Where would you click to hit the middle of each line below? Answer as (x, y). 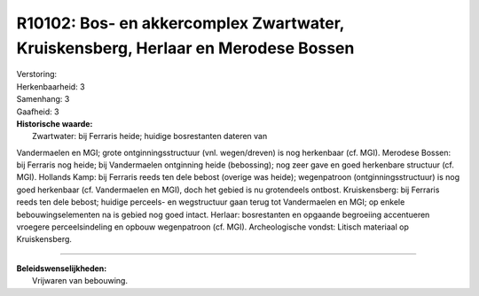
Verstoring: (37, 74)
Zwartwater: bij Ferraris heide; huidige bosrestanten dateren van (150, 136)
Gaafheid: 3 (38, 112)
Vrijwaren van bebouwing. (80, 281)
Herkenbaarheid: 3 (51, 86)
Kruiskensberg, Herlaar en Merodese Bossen (185, 48)
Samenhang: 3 (43, 99)
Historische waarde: (55, 123)
